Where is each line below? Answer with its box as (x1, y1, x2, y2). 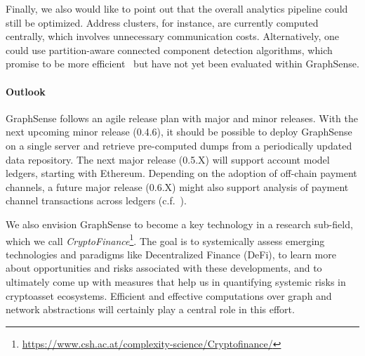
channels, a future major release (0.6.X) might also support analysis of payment (6, 179, 349, 194)
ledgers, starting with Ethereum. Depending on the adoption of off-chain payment (6, 166, 357, 180)
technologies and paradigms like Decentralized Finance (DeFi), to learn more (6, 246, 336, 261)
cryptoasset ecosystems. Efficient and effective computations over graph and (6, 288, 332, 303)
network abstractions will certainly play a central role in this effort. (6, 302, 295, 317)
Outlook (6, 84, 46, 98)
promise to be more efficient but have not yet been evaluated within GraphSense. (6, 56, 359, 71)
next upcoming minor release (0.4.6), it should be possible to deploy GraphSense (6, 124, 352, 139)
